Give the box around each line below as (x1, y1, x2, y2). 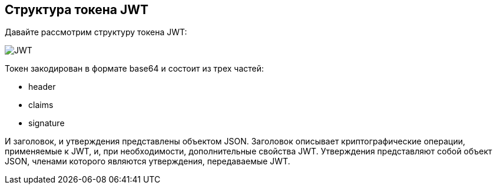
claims (28, 100, 54, 110)
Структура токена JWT (5, 2, 149, 17)
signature (28, 118, 65, 129)
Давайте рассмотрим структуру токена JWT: (5, 27, 187, 38)
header (28, 82, 56, 92)
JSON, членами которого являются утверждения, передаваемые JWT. (5, 156, 290, 167)
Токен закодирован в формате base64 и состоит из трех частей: (5, 63, 264, 74)
